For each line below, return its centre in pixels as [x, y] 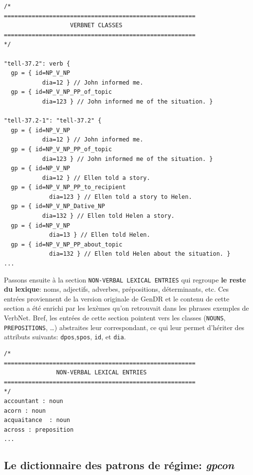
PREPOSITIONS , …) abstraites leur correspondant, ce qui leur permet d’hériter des [124, 327]
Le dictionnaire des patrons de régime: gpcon [119, 465]
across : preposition [39, 430]
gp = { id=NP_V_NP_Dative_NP [58, 206]
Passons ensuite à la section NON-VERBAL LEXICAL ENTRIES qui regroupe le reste [125, 279]
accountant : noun [34, 401]
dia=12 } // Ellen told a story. [96, 178]
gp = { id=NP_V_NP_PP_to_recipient [68, 187]
